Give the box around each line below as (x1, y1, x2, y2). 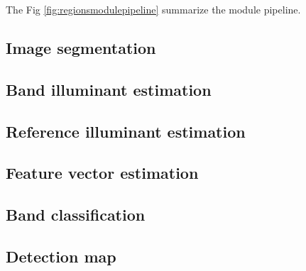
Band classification (6, 204, 146, 226)
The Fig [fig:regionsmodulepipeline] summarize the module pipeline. (6, 2, 301, 16)
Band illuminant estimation (6, 78, 212, 100)
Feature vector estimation (6, 162, 199, 184)
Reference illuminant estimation (6, 120, 246, 142)
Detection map (6, 245, 116, 267)
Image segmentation (6, 36, 156, 58)
